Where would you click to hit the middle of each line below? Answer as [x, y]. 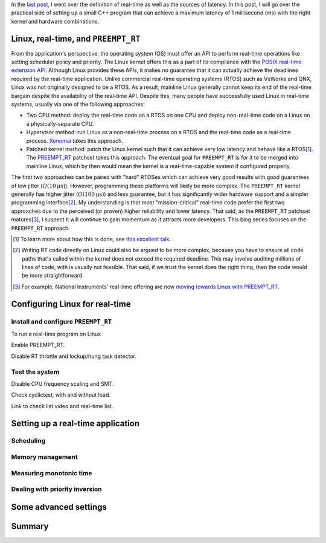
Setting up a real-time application [75, 423]
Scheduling [28, 441]
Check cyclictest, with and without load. [61, 395]
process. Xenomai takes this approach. [75, 141]
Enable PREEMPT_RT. [38, 345]
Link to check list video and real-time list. [62, 406]
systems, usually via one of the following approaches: [78, 104]
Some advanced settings [59, 507]
